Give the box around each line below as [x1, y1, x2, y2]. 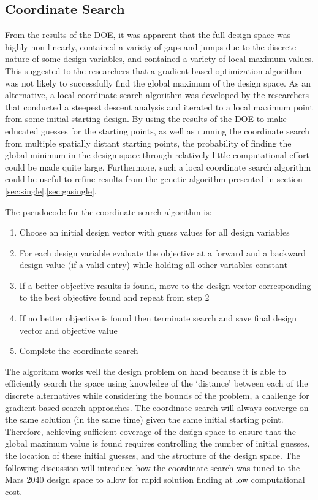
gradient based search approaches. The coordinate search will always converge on [5, 401, 309, 413]
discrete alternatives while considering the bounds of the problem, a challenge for [5, 389, 309, 402]
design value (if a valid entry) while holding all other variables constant [19, 258, 287, 271]
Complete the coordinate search [19, 344, 138, 357]
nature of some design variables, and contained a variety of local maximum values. [5, 52, 314, 65]
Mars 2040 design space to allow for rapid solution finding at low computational [5, 473, 305, 486]
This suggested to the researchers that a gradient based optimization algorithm [5, 64, 302, 77]
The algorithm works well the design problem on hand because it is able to [5, 364, 286, 377]
